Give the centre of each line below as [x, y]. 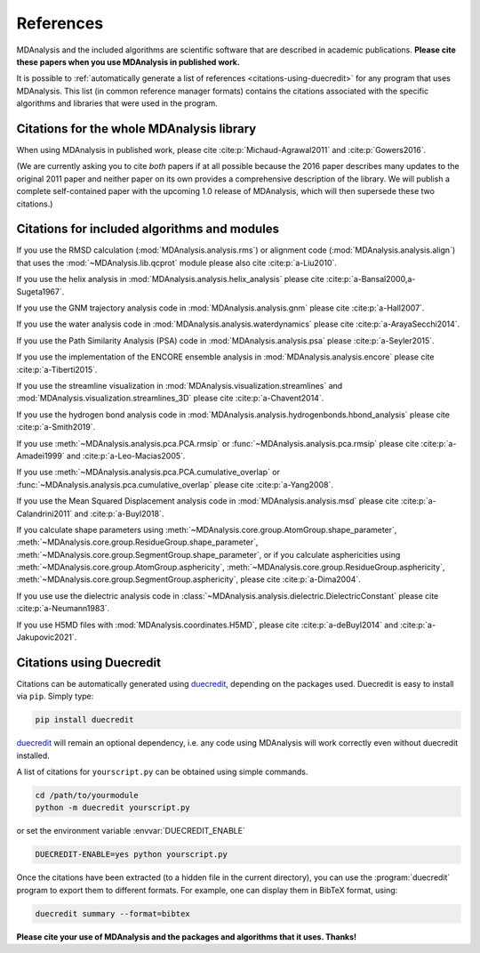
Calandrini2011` [44, 513]
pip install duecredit [84, 720]
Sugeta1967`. [40, 291]
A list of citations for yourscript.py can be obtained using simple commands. [162, 772]
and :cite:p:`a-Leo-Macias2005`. [126, 456]
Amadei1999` [41, 456]
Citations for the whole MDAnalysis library [136, 129]
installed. [33, 755]
